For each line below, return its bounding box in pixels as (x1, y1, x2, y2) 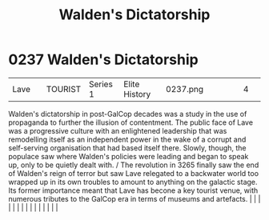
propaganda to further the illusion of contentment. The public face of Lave (8, 118, 254, 127)
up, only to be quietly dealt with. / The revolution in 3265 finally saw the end (8, 160, 259, 170)
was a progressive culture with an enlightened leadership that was (8, 126, 227, 135)
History (123, 88, 151, 99)
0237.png (165, 83, 204, 94)
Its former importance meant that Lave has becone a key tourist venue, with (8, 186, 259, 195)
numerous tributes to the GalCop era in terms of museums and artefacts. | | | (8, 194, 261, 203)
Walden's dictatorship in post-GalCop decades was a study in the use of (8, 109, 247, 118)
